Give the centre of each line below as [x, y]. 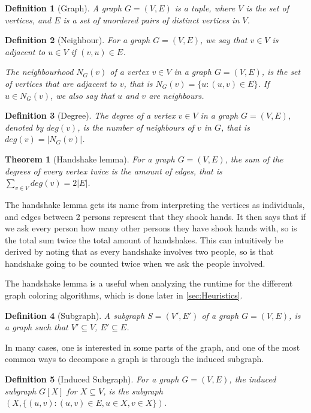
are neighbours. [176, 95]
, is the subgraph [133, 391]
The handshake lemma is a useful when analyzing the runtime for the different [149, 283]
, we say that [224, 40]
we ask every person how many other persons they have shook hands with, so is [151, 228]
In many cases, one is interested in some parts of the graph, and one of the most [153, 347]
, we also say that [83, 95]
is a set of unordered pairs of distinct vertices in [151, 19]
